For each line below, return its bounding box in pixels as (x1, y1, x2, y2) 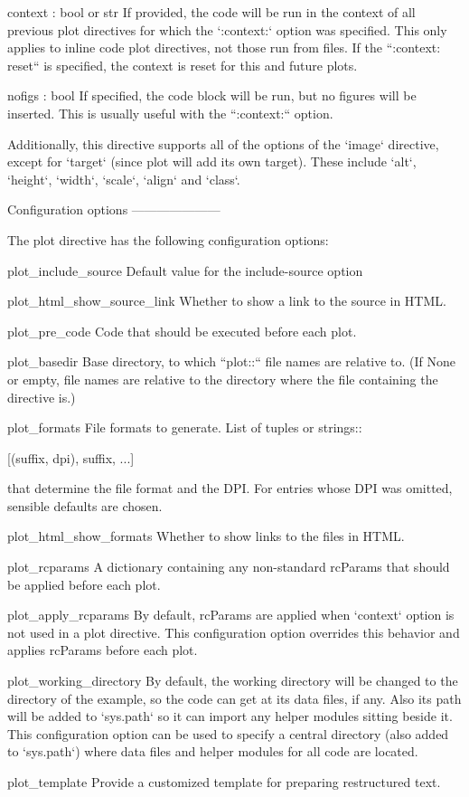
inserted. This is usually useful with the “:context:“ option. (7, 103, 333, 122)
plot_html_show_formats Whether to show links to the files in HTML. (7, 527, 405, 546)
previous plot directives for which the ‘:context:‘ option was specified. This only (7, 20, 447, 39)
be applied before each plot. (7, 574, 161, 593)
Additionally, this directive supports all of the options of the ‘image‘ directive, (7, 134, 439, 153)
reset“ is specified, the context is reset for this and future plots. (7, 55, 358, 74)
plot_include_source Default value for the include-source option (7, 261, 363, 280)
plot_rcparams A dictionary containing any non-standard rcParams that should (7, 557, 450, 576)
